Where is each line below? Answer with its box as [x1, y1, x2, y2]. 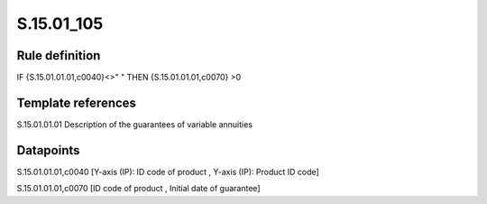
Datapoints [16, 143, 80, 158]
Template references [16, 95, 137, 110]
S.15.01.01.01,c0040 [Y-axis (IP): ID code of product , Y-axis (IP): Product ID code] [16, 166, 319, 177]
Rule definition [16, 48, 101, 63]
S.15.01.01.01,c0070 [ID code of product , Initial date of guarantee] [16, 183, 261, 194]
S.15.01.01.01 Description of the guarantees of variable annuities [16, 118, 253, 130]
